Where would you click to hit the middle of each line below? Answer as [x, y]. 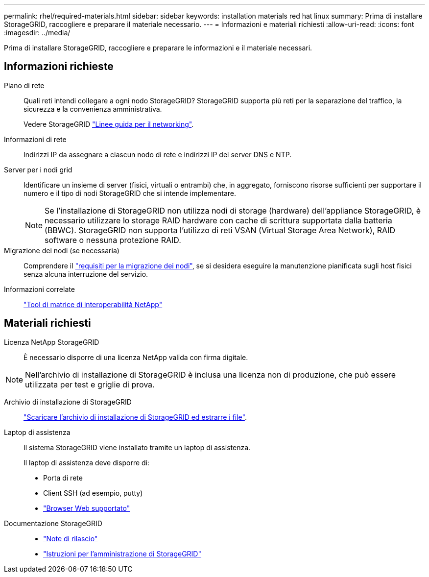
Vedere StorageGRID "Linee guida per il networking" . [109, 124]
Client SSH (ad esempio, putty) [93, 493]
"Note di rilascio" [71, 538]
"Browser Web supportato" [87, 508]
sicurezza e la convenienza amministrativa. [93, 109]
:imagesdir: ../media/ [37, 33]
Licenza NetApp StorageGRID [52, 342]
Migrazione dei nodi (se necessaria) [62, 250]
